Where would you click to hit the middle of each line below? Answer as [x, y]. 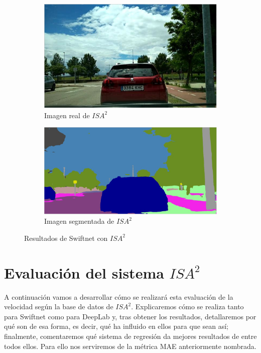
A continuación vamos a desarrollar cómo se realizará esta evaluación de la [119, 296]
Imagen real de [67, 115]
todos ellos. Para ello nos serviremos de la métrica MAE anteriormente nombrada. [130, 346]
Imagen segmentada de [79, 221]
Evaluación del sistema [84, 272]
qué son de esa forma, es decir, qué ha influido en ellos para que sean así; [116, 326]
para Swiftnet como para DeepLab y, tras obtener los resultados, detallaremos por [130, 316]
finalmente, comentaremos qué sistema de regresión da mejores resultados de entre [130, 336]
